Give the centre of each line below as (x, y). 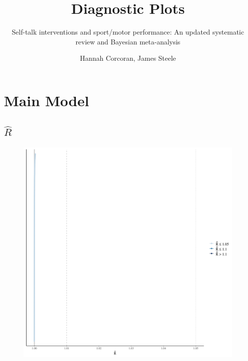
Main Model (46, 100)
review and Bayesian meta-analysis (128, 41)
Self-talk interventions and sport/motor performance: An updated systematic (128, 32)
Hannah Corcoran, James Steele (128, 58)
